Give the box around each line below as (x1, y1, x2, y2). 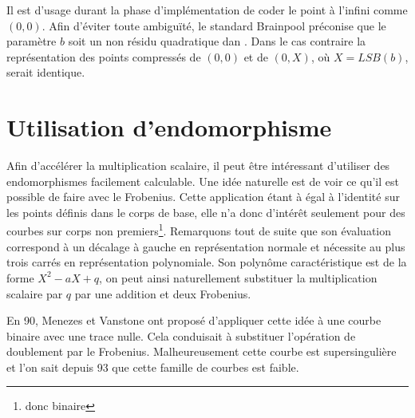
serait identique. (6, 64, 85, 81)
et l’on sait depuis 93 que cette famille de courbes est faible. (6, 358, 299, 375)
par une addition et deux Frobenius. (74, 285, 251, 302)
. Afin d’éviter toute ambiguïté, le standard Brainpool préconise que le (41, 17, 386, 34)
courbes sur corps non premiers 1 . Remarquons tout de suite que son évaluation (6, 220, 392, 239)
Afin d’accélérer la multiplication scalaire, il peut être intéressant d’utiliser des (6, 157, 390, 174)
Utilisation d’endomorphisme (6, 111, 332, 144)
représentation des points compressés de (6, 48, 201, 65)
